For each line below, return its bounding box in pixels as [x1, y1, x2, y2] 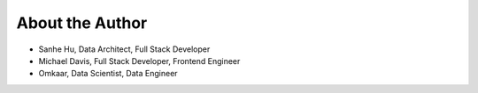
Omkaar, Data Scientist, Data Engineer [38, 68, 178, 79]
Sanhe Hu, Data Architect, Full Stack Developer [38, 44, 211, 54]
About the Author [16, 13, 148, 32]
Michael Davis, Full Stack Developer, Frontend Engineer [38, 55, 241, 66]
